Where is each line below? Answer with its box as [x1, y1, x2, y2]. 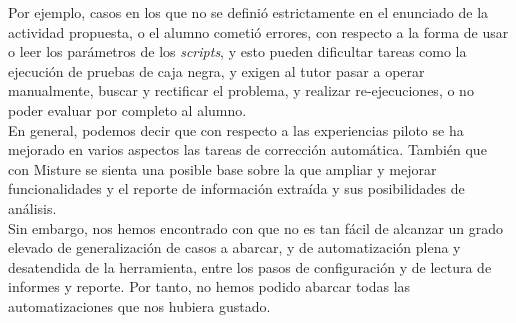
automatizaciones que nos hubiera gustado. [8, 295, 271, 316]
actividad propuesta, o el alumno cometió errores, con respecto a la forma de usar [8, 21, 509, 42]
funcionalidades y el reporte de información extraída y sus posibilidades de [8, 178, 465, 199]
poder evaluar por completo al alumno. [8, 99, 247, 120]
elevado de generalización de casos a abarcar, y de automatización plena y [8, 237, 461, 258]
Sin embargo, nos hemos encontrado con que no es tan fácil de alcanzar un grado [8, 217, 504, 238]
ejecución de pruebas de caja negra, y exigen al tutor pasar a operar [8, 60, 425, 81]
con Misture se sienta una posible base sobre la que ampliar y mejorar [8, 158, 437, 179]
